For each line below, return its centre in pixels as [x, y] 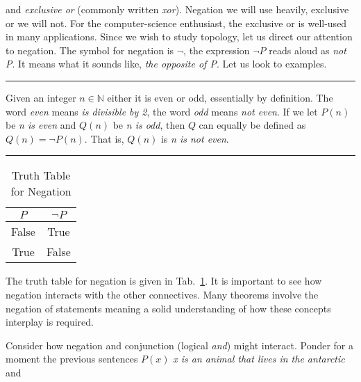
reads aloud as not [308, 50]
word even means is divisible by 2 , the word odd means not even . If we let [162, 111]
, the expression [217, 50]
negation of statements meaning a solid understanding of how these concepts [168, 308]
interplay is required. [50, 322]
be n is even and [41, 125]
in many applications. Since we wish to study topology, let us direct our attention [179, 37]
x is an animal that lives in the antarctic [259, 359]
